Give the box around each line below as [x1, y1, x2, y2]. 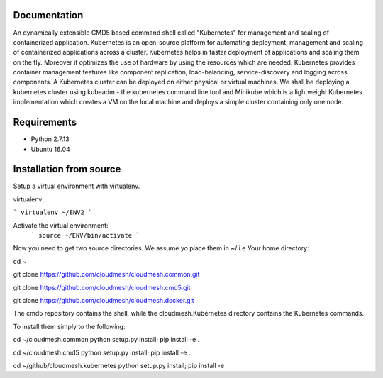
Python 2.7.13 [30, 135, 70, 143]
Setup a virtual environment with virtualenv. [13, 182, 140, 191]
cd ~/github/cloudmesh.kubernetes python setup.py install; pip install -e [13, 361, 225, 369]
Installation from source [13, 163, 121, 175]
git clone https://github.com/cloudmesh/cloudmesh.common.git [13, 270, 200, 279]
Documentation [13, 9, 84, 21]
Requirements [13, 116, 77, 128]
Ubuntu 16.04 [30, 145, 70, 153]
